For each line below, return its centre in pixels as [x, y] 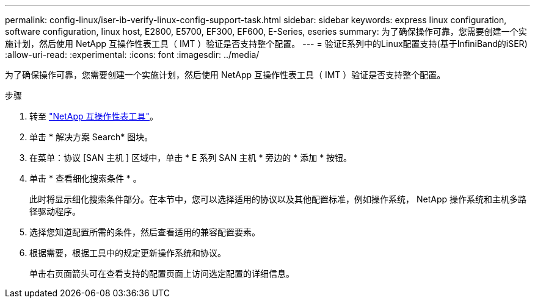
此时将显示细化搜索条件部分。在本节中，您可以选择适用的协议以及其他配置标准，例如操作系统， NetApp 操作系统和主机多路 [278, 199]
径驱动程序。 [55, 211]
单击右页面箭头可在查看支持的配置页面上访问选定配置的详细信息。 [162, 273]
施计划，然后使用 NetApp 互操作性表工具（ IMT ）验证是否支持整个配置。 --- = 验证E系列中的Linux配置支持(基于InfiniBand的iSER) [266, 44]
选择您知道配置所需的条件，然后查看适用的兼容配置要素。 [145, 232]
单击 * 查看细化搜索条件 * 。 [86, 178]
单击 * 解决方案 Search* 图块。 [91, 137]
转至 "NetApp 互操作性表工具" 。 [94, 116]
